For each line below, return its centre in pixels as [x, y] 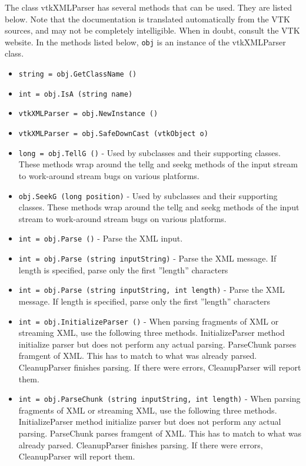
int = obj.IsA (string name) [76, 94]
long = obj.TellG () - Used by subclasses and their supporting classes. [149, 152]
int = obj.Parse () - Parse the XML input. [101, 238]
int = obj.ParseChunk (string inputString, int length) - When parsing [159, 399]
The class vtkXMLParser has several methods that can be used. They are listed [148, 7]
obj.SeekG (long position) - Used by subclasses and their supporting [148, 195]
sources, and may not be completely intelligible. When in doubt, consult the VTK [152, 30]
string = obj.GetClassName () [78, 75]
